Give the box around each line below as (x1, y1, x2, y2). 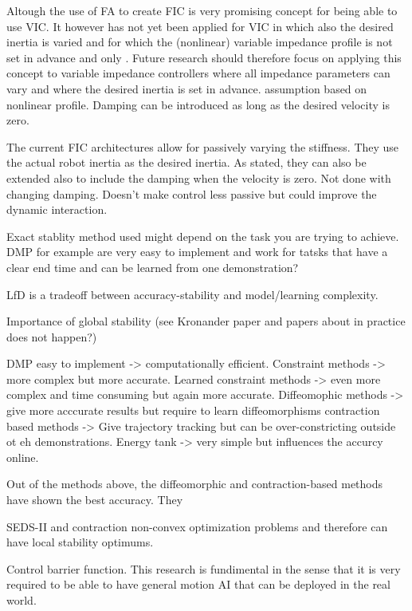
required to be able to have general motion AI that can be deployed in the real (6, 576, 390, 593)
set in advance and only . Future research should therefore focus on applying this (6, 49, 402, 65)
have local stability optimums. (6, 534, 154, 550)
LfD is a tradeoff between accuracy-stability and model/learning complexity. (6, 286, 379, 302)
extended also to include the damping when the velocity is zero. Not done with (6, 169, 391, 186)
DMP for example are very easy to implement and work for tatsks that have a (6, 243, 388, 260)
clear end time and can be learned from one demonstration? (6, 258, 299, 275)
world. (6, 592, 37, 608)
